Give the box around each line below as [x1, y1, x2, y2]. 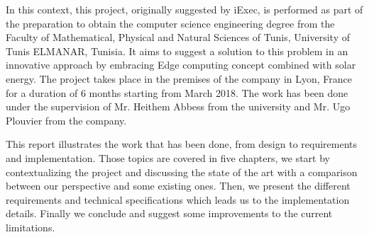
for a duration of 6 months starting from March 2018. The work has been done [6, 85, 348, 100]
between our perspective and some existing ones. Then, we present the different [6, 178, 351, 193]
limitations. [6, 219, 55, 234]
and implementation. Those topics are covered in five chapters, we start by [6, 150, 330, 165]
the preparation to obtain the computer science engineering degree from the [6, 16, 335, 30]
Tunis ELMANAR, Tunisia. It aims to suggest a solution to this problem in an [6, 43, 348, 58]
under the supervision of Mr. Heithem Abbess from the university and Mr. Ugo [6, 99, 351, 114]
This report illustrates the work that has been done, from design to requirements [6, 137, 358, 151]
